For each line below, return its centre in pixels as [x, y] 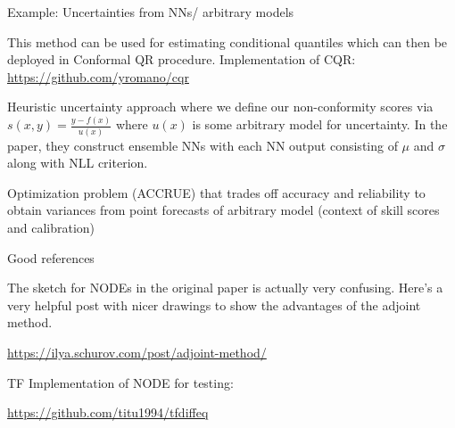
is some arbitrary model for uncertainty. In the [320, 124]
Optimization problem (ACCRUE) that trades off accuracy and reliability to [216, 192]
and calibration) [51, 227]
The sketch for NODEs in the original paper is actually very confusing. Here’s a [225, 288]
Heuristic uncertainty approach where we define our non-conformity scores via [220, 107]
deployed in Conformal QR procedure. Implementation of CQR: [182, 59]
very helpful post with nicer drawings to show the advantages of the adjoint [214, 305]
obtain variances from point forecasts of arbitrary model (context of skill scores [223, 210]
